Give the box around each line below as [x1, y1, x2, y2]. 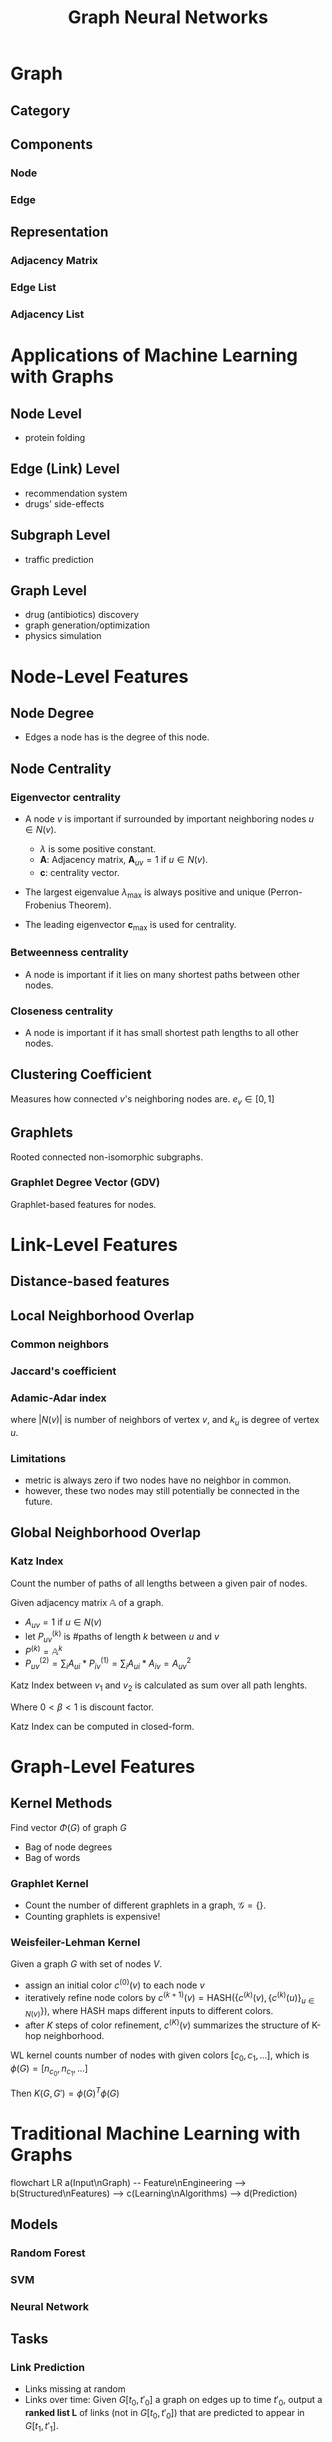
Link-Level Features [10, 1233, 178, 1256]
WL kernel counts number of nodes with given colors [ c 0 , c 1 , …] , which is [10, 2049, 310, 2063]
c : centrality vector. [39, 866, 120, 878]
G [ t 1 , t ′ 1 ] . [24, 2419, 59, 2434]
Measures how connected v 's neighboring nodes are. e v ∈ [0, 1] [10, 1092, 275, 1107]
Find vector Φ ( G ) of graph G [10, 1821, 127, 1833]
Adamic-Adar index [10, 1391, 107, 1405]
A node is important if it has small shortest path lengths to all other [24, 1027, 300, 1039]
